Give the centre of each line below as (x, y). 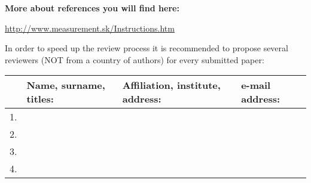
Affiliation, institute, (171, 85)
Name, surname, (66, 85)
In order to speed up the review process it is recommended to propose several (147, 48)
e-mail (256, 85)
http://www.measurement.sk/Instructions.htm (90, 28)
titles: (40, 99)
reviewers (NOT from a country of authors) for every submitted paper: (135, 59)
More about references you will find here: (92, 8)
